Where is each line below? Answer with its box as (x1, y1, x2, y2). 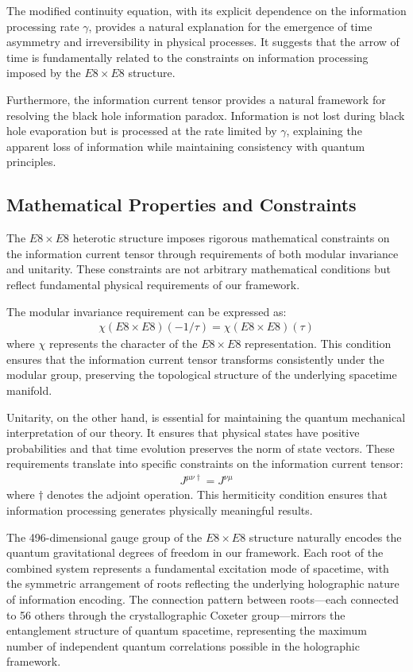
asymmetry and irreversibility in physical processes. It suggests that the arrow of (6, 33, 399, 50)
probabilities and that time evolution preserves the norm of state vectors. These (6, 439, 395, 456)
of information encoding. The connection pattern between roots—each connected (6, 590, 399, 607)
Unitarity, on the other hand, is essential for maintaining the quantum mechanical (6, 408, 406, 425)
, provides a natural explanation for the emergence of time (88, 17, 372, 34)
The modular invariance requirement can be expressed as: (6, 303, 287, 319)
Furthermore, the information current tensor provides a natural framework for (6, 91, 386, 107)
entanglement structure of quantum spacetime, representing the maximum (6, 622, 367, 639)
